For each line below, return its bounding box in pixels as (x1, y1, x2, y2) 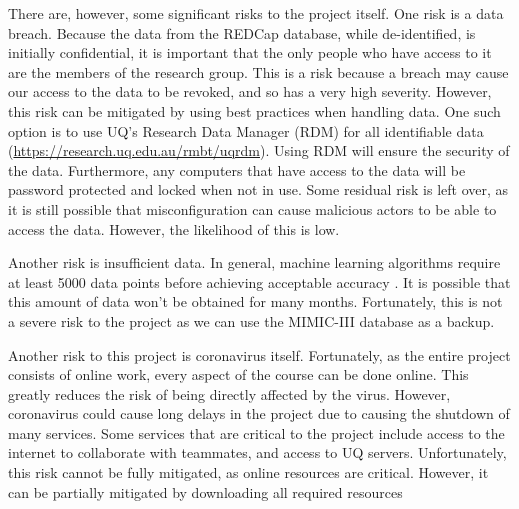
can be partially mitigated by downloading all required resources (8, 481, 403, 502)
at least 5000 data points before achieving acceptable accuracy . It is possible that (8, 271, 511, 292)
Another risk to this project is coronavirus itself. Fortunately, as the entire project (8, 344, 511, 365)
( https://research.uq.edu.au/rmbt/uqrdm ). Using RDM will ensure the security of (8, 140, 510, 161)
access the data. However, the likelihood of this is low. (8, 218, 340, 239)
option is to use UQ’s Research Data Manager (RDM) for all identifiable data (8, 120, 484, 141)
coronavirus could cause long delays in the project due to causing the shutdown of (8, 403, 510, 424)
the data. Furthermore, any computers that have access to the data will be (8, 159, 466, 180)
